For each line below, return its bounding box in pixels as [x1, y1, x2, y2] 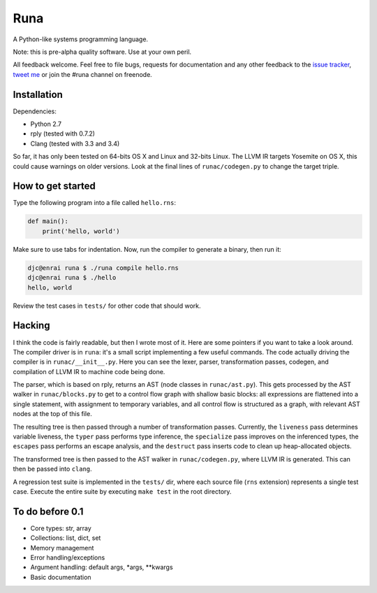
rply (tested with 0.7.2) [30, 129, 96, 138]
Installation [13, 88, 63, 101]
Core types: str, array [30, 524, 92, 532]
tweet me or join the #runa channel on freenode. [13, 70, 153, 78]
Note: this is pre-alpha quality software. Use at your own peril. [13, 48, 192, 56]
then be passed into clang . [13, 465, 92, 473]
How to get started [13, 180, 96, 192]
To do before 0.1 [13, 506, 84, 517]
